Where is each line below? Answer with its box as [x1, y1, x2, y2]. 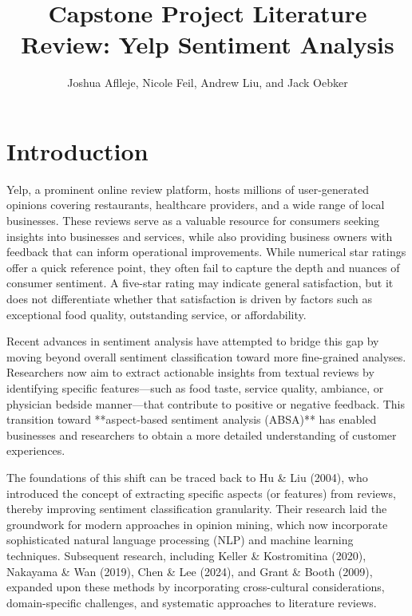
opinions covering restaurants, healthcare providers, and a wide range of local [6, 196, 385, 213]
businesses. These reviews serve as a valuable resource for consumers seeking [6, 212, 379, 229]
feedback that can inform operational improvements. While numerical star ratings [6, 243, 406, 260]
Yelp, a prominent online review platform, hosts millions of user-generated [6, 180, 369, 197]
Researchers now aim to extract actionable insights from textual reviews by [6, 364, 374, 381]
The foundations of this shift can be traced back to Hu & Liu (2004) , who [6, 468, 368, 485]
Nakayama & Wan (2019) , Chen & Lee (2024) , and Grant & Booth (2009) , [6, 563, 373, 579]
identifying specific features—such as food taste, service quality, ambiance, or [6, 379, 384, 396]
